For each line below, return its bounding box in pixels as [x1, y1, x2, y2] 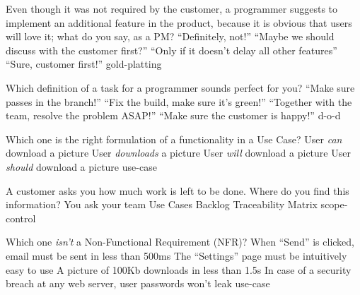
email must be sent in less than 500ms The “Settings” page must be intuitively [6, 248, 347, 263]
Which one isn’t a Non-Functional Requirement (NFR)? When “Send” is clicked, [6, 234, 354, 249]
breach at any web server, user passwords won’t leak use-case [6, 276, 270, 291]
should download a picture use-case [6, 159, 157, 174]
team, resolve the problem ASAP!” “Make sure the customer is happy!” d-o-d [6, 108, 341, 123]
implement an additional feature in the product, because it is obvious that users [6, 15, 352, 30]
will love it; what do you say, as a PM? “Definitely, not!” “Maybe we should [6, 29, 335, 44]
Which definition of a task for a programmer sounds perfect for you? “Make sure [6, 80, 355, 95]
